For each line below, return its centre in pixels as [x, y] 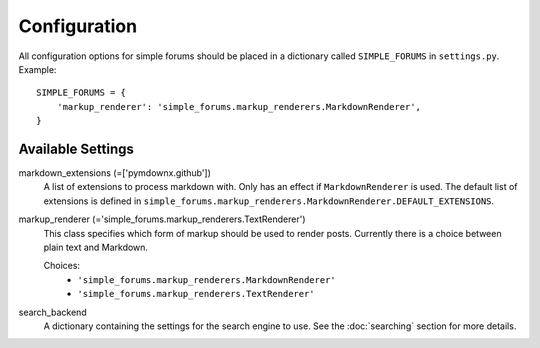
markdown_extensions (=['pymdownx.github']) [115, 173]
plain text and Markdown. [96, 247]
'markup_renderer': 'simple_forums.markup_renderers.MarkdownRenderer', [239, 106]
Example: [37, 69]
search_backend [52, 312]
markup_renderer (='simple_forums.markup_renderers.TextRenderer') [162, 219]
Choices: [61, 266]
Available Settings [76, 148]
